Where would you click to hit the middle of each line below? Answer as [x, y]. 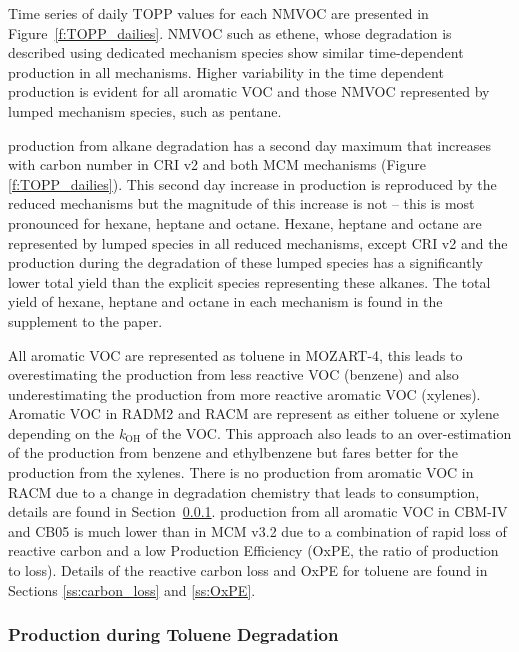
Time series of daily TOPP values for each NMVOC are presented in [218, 13]
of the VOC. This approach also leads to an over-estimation [328, 432]
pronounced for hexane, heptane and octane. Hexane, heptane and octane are [245, 222]
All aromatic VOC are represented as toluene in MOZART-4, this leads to [235, 354]
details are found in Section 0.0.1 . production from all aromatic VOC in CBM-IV [258, 511]
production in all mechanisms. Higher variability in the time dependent [226, 71]
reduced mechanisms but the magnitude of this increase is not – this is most [241, 203]
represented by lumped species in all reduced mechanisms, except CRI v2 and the [258, 242]
